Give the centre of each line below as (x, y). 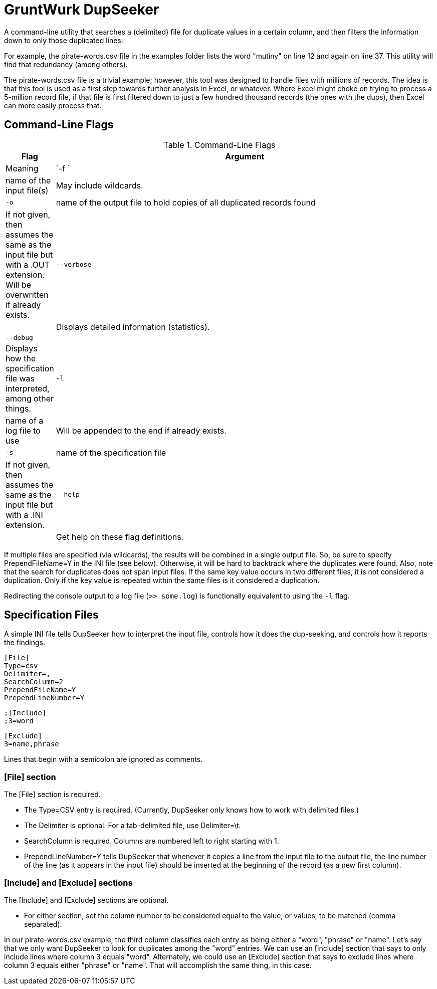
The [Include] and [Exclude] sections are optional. (86, 900)
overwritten (27, 294)
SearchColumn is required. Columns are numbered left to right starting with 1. (152, 841)
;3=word (19, 721)
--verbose (74, 265)
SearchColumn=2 (34, 682)
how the (21, 358)
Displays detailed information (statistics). (133, 327)
